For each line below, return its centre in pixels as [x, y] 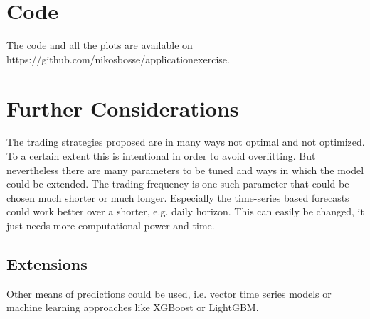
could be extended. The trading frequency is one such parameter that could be [178, 184]
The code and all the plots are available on [100, 45]
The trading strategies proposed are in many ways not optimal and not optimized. [186, 142]
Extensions [47, 263]
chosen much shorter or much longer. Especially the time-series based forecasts [178, 197]
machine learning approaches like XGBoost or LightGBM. [133, 307]
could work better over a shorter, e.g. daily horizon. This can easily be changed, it [185, 211]
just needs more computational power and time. [111, 225]
